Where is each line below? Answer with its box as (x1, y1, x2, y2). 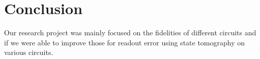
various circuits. (4, 47, 53, 57)
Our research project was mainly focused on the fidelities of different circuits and (4, 27, 256, 38)
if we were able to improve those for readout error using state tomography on (4, 37, 245, 47)
